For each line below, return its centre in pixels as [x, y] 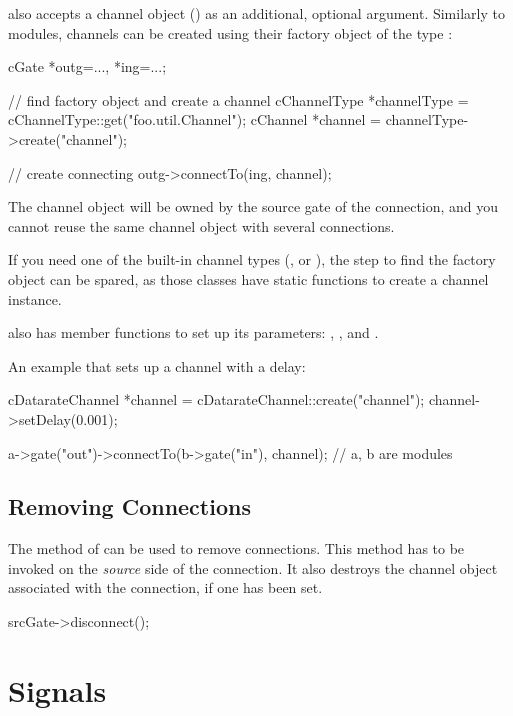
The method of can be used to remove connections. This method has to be [236, 548]
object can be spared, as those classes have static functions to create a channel [248, 278]
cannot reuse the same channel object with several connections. [201, 225]
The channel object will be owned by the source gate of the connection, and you [253, 206]
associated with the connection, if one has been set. [165, 587]
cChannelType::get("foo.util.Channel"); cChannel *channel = [194, 119]
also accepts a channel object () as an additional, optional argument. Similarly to [256, 13]
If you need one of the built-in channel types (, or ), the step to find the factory [252, 259]
